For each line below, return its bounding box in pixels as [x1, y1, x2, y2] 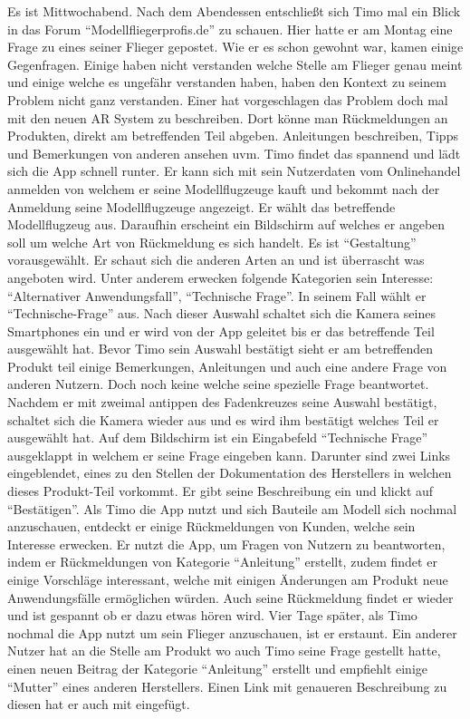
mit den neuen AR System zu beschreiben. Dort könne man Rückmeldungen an [7, 108, 448, 127]
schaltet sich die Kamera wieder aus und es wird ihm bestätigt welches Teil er [7, 410, 439, 429]
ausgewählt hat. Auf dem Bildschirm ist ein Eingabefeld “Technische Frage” [7, 428, 428, 447]
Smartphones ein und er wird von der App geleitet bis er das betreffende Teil [7, 321, 435, 340]
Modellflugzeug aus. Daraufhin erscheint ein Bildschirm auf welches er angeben [7, 215, 446, 234]
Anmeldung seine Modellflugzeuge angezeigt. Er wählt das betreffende [7, 197, 396, 216]
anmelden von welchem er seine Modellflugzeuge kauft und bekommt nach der [7, 179, 440, 198]
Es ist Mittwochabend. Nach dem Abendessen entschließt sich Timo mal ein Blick [7, 2, 461, 20]
